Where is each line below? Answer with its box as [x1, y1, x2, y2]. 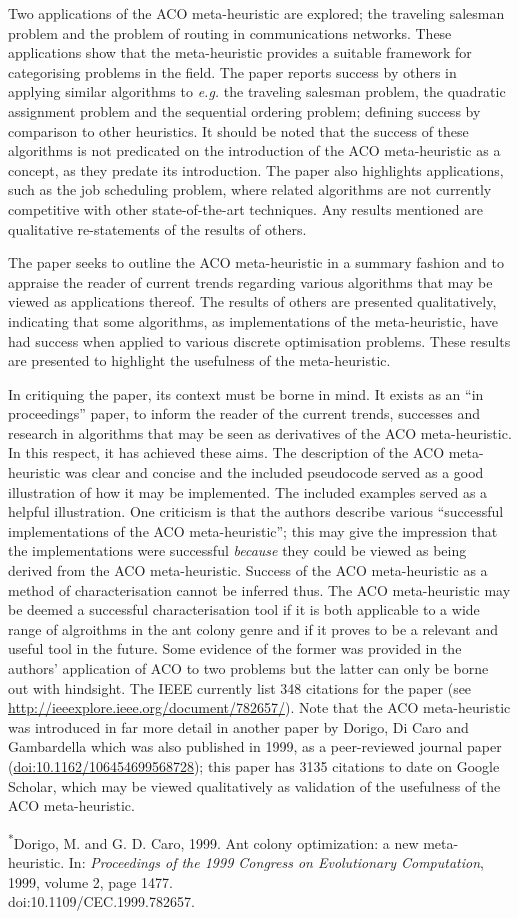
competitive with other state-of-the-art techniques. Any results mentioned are [8, 198, 483, 219]
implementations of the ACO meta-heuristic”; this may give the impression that [8, 520, 498, 541]
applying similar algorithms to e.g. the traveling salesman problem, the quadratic [8, 81, 506, 102]
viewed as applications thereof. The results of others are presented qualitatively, [8, 291, 497, 312]
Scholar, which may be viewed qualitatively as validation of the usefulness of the [8, 775, 501, 796]
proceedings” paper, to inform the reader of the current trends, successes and [8, 403, 481, 424]
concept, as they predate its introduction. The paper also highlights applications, [8, 159, 504, 180]
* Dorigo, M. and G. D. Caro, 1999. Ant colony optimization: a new [8, 829, 419, 853]
